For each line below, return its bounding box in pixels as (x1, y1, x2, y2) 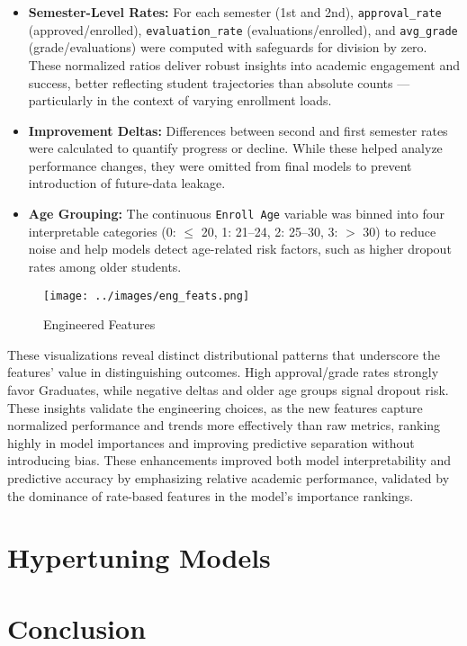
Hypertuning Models (7, 539, 271, 576)
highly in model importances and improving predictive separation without (7, 433, 415, 452)
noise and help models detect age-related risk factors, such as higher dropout (28, 239, 452, 258)
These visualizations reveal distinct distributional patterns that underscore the (7, 345, 441, 363)
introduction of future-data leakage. (28, 174, 226, 193)
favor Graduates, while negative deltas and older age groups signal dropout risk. (7, 380, 449, 399)
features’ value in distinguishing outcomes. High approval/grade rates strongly (7, 363, 439, 381)
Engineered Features (43, 315, 156, 334)
